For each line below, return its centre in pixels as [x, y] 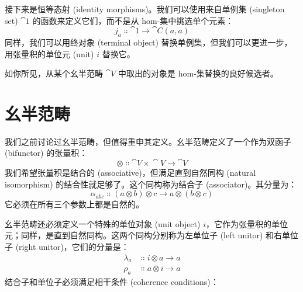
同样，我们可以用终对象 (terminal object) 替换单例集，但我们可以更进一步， [149, 42]
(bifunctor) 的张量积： [46, 153]
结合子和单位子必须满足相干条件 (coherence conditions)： [112, 282]
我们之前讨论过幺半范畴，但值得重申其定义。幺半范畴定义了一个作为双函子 [148, 141]
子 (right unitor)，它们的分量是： [67, 247]
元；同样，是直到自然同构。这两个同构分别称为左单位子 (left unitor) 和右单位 [152, 235]
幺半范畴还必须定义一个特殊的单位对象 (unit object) [103, 223]
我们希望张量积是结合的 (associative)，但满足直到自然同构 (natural [130, 173]
